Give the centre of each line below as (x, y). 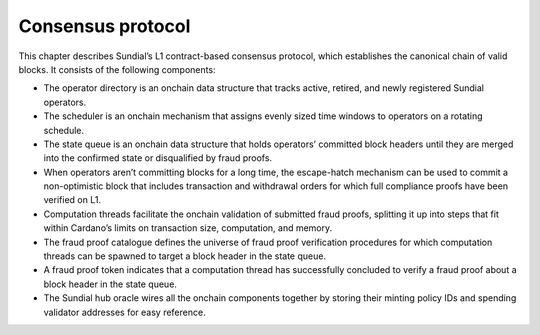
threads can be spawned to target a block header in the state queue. (185, 256)
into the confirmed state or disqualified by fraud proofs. (158, 158)
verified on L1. (72, 200)
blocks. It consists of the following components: (117, 69)
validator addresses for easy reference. (124, 312)
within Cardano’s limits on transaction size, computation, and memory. (188, 228)
